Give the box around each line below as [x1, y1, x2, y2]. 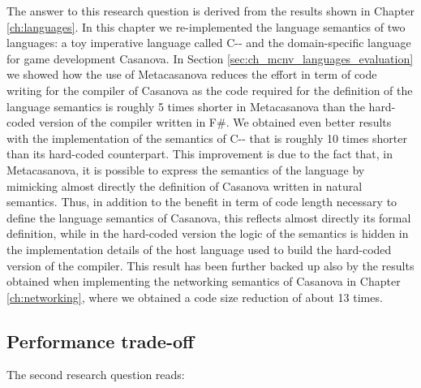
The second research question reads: [6, 366, 185, 383]
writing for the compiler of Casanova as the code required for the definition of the [6, 81, 413, 98]
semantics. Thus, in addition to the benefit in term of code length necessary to [6, 193, 397, 210]
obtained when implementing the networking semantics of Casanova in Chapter [6, 273, 401, 290]
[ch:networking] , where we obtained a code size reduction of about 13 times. [6, 288, 383, 305]
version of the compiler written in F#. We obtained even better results [39, 114, 392, 131]
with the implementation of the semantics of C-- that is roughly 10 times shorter [6, 129, 407, 146]
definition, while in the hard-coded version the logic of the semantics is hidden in [6, 225, 409, 242]
